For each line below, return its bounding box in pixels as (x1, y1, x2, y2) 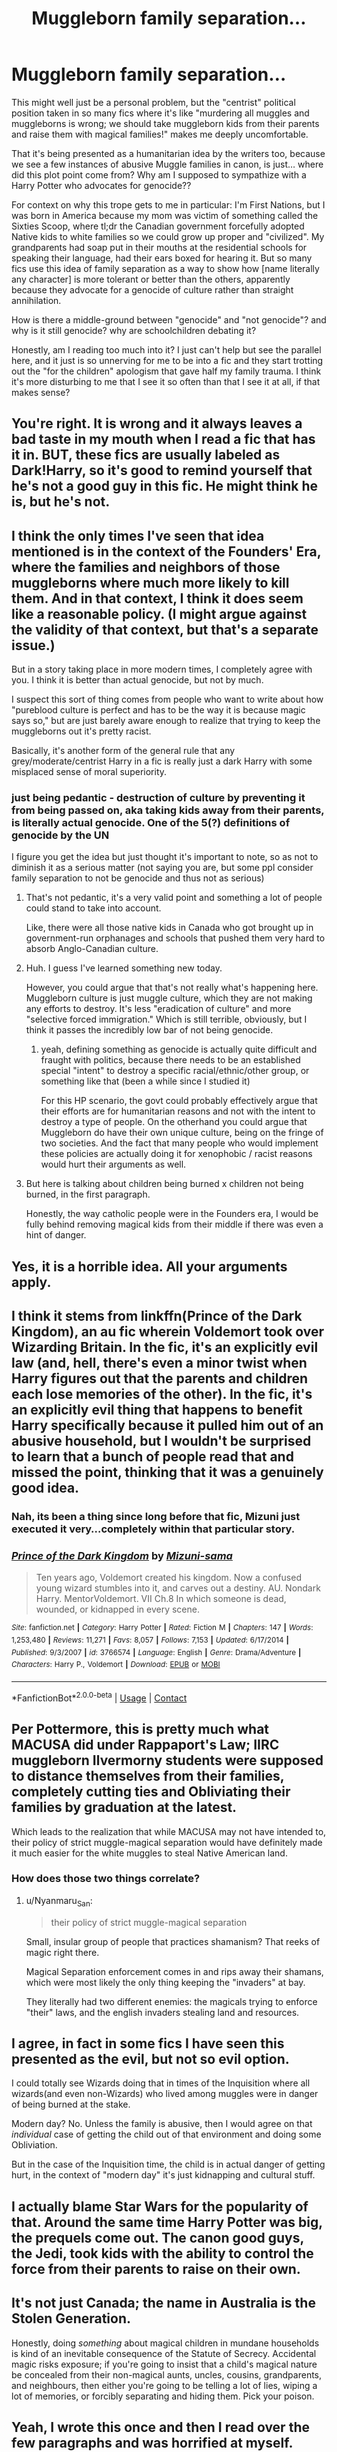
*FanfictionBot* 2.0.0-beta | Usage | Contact (11, 1690, 188, 1704)
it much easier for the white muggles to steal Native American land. (11, 1847, 288, 1859)
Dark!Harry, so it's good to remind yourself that (11, 462, 313, 479)
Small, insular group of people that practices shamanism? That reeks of (25, 1935, 321, 1947)
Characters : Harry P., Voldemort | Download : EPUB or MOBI (11, 1660, 221, 1670)
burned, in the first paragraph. (25, 1188, 151, 1201)
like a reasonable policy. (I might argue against (11, 605, 308, 622)
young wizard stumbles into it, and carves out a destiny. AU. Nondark (35, 1582, 321, 1594)
